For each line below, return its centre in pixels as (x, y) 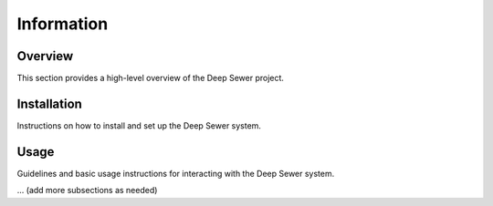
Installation (49, 103)
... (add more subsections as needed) (87, 191)
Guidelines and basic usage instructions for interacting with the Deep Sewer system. (176, 173)
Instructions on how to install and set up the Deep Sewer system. (139, 125)
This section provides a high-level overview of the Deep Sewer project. (151, 78)
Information (63, 24)
